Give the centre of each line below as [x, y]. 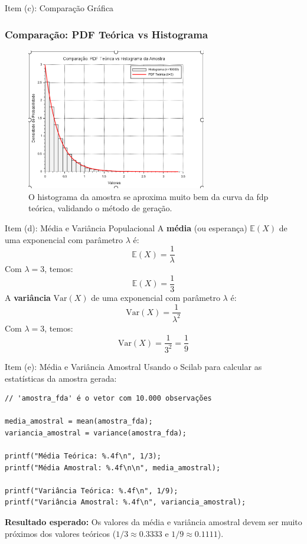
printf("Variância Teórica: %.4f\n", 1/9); [92, 491]
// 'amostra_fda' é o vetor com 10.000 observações [108, 399]
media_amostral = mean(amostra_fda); [79, 422]
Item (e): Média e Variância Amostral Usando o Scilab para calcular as [133, 366]
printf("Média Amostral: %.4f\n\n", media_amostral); [113, 468]
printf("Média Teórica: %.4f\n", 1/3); [83, 456]
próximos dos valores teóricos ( [61, 533]
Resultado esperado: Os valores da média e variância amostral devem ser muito [153, 522]
